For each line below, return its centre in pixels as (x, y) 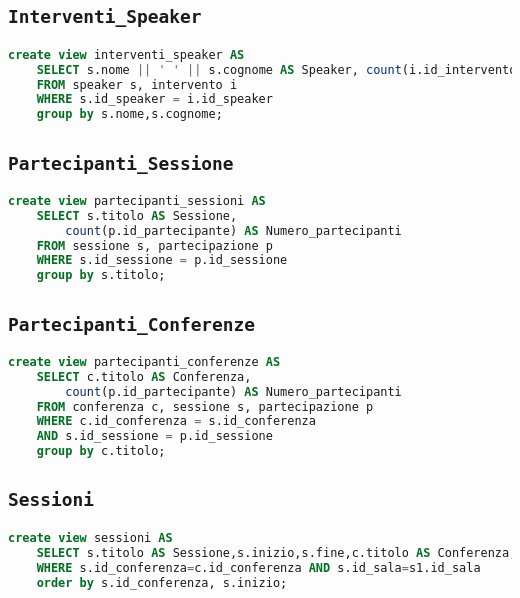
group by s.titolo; (101, 275)
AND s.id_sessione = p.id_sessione (154, 436)
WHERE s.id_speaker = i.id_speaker (154, 99)
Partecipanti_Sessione (121, 163)
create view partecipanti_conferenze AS (144, 361)
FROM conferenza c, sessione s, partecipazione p (205, 406)
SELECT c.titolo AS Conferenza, (144, 376)
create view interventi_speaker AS (126, 54)
